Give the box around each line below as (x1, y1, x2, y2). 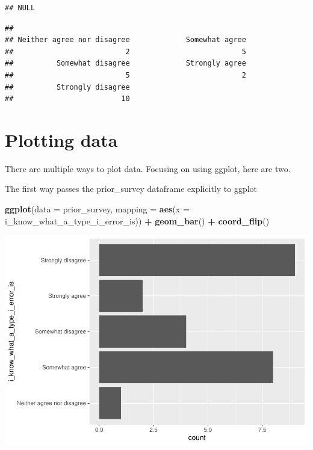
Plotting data (5, 127, 118, 152)
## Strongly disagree (5, 82, 130, 91)
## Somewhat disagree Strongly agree (5, 59, 246, 68)
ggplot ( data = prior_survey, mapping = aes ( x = (5, 203, 190, 215)
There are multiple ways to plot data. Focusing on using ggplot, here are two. (5, 162, 291, 174)
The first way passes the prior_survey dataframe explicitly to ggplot (5, 182, 258, 195)
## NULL (5, 4, 36, 12)
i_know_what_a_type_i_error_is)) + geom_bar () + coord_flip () (5, 214, 270, 227)
